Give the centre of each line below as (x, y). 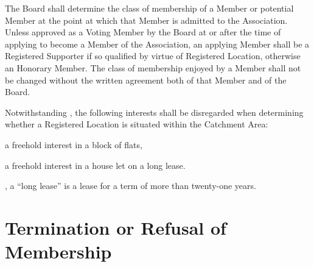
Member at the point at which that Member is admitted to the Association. (146, 20)
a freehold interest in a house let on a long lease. (95, 165)
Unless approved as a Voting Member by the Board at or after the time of (143, 32)
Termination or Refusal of (116, 227)
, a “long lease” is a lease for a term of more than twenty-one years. (131, 186)
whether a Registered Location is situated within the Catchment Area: (137, 124)
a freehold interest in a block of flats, (74, 144)
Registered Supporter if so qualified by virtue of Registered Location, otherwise (153, 56)
